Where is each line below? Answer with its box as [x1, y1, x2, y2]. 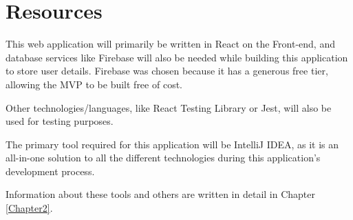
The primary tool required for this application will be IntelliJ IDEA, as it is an [6, 137, 339, 151]
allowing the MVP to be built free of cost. [6, 77, 182, 91]
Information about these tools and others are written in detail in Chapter [6, 187, 316, 201]
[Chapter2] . [6, 201, 53, 215]
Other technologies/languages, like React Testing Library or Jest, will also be [6, 100, 332, 114]
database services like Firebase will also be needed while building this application [6, 50, 348, 64]
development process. [6, 163, 95, 178]
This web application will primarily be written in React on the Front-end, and [6, 37, 335, 51]
